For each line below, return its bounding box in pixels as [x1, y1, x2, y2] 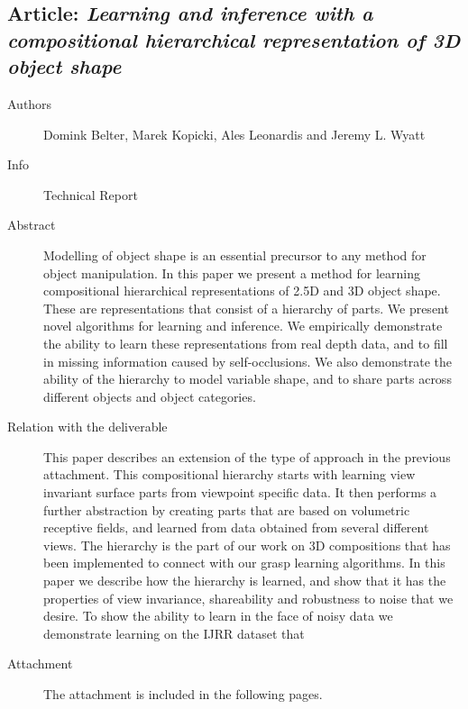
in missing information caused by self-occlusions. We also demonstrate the [43, 351, 452, 370]
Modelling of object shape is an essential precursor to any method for [43, 245, 427, 264]
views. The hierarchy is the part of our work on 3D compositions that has [43, 535, 451, 554]
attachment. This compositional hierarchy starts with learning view [43, 465, 416, 484]
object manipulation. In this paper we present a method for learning [43, 263, 421, 282]
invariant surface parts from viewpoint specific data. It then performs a [43, 483, 437, 502]
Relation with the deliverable [7, 417, 168, 436]
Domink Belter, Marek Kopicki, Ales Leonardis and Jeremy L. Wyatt [43, 124, 426, 143]
